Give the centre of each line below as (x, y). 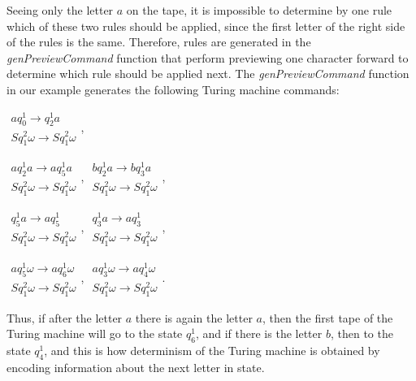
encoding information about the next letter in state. (136, 367)
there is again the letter (194, 317)
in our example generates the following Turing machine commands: (173, 89)
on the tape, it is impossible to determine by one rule (259, 10)
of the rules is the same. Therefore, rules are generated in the (159, 42)
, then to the (362, 333)
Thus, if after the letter (65, 317)
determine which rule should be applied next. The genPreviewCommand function (208, 74)
